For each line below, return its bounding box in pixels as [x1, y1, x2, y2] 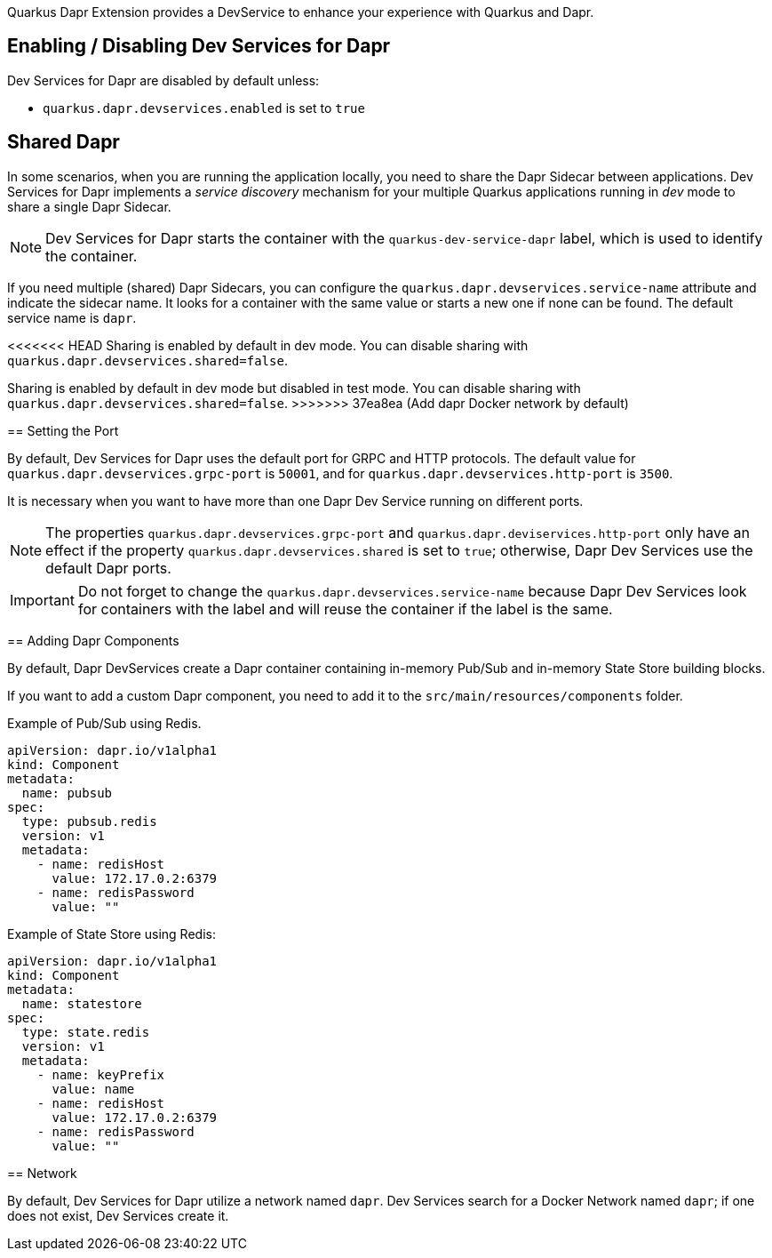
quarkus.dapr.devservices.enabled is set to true [43, 100, 365, 116]
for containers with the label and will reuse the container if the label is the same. [77, 599, 613, 618]
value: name [52, 1081, 135, 1096]
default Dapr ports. [45, 558, 171, 577]
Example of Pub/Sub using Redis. [7, 715, 202, 731]
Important [10, 590, 75, 609]
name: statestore [21, 996, 142, 1011]
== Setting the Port [7, 422, 119, 438]
